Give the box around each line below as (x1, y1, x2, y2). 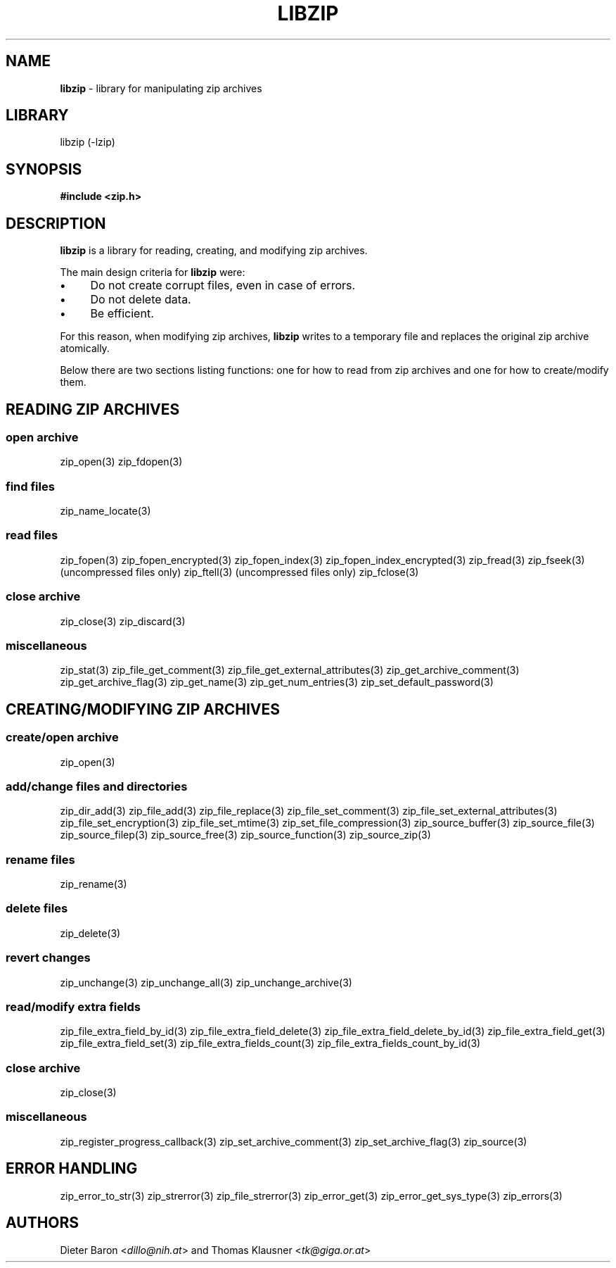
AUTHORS (6, 1214, 79, 1232)
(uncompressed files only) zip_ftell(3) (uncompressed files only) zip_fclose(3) (60, 565, 419, 578)
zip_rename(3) (60, 878, 127, 891)
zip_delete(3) (60, 927, 121, 939)
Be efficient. (90, 306, 154, 321)
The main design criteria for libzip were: (60, 266, 245, 279)
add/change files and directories (6, 779, 188, 793)
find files (6, 479, 55, 494)
